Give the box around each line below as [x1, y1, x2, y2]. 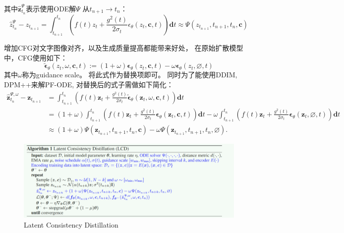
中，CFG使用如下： [4, 52, 67, 62]
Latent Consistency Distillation [24, 219, 118, 230]
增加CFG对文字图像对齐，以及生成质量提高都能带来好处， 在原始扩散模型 [4, 43, 243, 53]
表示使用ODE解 [26, 3, 76, 13]
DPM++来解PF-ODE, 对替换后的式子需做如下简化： [4, 79, 173, 90]
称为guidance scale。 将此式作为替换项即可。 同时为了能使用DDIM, [22, 69, 237, 80]
